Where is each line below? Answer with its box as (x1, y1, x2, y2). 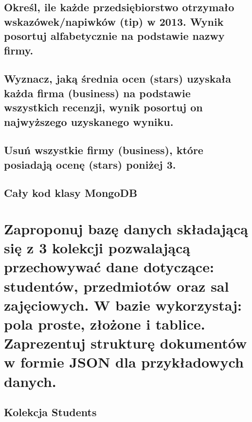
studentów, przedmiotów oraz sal (4, 276, 229, 296)
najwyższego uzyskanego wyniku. (4, 114, 174, 129)
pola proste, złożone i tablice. (4, 314, 205, 334)
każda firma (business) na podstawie (4, 85, 191, 100)
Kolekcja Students (4, 404, 97, 420)
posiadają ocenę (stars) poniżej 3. (4, 157, 176, 172)
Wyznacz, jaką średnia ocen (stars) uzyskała (4, 71, 232, 86)
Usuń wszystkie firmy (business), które (4, 142, 203, 158)
